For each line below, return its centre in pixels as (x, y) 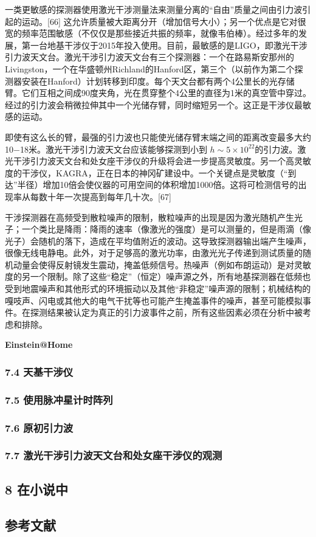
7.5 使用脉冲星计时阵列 (59, 399)
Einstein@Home (39, 345)
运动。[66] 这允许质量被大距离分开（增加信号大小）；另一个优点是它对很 (164, 21)
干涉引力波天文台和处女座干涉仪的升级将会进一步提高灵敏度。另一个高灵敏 (162, 161)
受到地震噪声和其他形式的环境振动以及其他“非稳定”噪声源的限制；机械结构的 (158, 289)
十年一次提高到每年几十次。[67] (109, 196)
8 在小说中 (37, 489)
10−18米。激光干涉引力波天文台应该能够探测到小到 (106, 149)
